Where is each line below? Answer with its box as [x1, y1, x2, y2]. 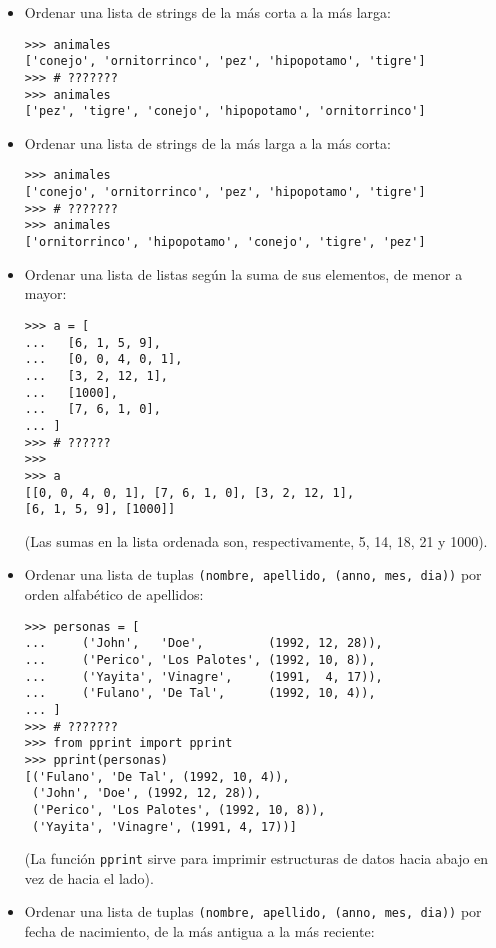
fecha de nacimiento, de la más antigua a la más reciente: [24, 921, 375, 942]
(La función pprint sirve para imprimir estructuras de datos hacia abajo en [24, 848, 489, 869]
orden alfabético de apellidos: [24, 584, 204, 605]
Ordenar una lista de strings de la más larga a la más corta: [24, 132, 391, 153]
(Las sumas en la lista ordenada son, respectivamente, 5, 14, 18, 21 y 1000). [24, 530, 488, 551]
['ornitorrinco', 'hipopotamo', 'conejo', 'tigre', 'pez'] [24, 235, 426, 250]
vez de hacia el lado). [24, 867, 154, 888]
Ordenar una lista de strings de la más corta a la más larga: [24, 2, 391, 22]
